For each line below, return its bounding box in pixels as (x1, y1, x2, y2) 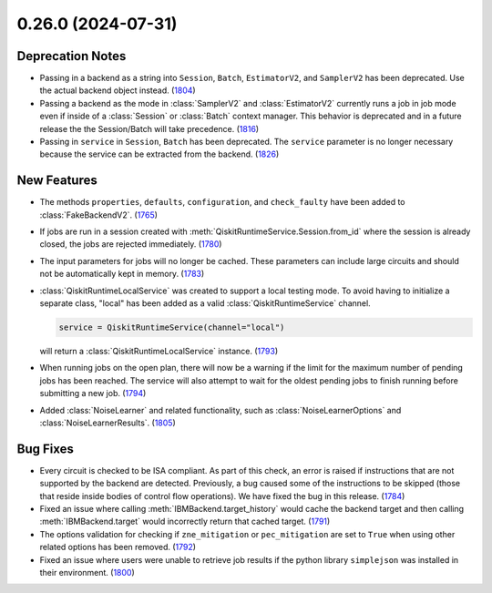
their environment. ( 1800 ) (39, 567, 136, 578)
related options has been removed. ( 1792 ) (39, 542, 196, 553)
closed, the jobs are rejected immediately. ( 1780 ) (39, 239, 222, 250)
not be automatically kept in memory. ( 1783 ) (39, 269, 205, 280)
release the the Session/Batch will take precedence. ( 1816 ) (39, 123, 260, 134)
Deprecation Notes (16, 48, 127, 64)
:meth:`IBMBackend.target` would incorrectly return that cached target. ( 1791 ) (39, 516, 331, 527)
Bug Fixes (16, 441, 75, 456)
